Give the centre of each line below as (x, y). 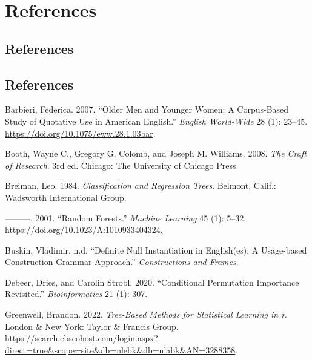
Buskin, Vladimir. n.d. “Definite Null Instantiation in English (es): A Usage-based (156, 250)
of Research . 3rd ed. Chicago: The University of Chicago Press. (122, 165)
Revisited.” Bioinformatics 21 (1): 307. (76, 294)
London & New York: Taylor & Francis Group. (92, 326)
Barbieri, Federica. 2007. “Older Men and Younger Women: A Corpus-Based (147, 109)
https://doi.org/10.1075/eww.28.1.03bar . (80, 133)
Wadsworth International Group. (66, 197)
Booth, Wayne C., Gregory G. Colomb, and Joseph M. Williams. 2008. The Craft (156, 153)
